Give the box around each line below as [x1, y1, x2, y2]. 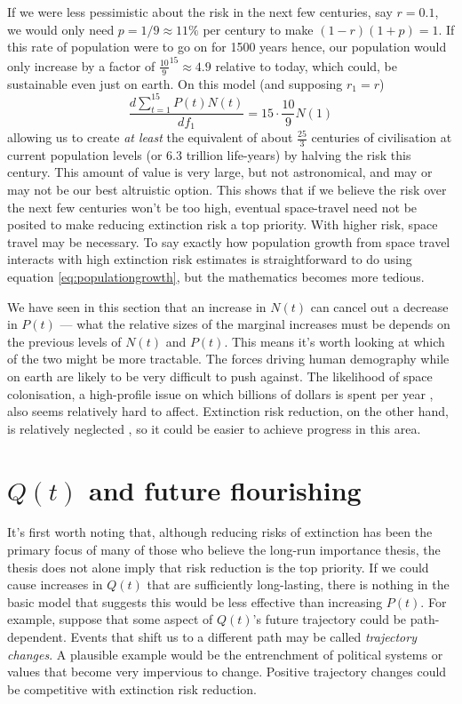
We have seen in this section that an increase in [7, 297, 267, 316]
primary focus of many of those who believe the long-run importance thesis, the [7, 540, 441, 559]
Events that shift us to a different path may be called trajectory [70, 628, 417, 646]
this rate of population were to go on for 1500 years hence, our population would [7, 37, 447, 56]
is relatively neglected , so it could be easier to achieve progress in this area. [7, 419, 421, 437]
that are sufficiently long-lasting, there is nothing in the [147, 575, 450, 594]
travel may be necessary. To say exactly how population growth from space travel [7, 232, 450, 251]
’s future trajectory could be [252, 610, 407, 628]
